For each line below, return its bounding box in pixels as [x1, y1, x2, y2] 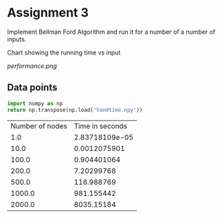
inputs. [7, 34, 27, 43]
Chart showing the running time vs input [7, 48, 121, 57]
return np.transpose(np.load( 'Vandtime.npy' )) [7, 106, 143, 113]
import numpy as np [7, 100, 63, 107]
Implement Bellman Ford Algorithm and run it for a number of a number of [7, 28, 216, 36]
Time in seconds [74, 121, 128, 130]
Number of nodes [10, 121, 67, 130]
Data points [7, 81, 58, 94]
